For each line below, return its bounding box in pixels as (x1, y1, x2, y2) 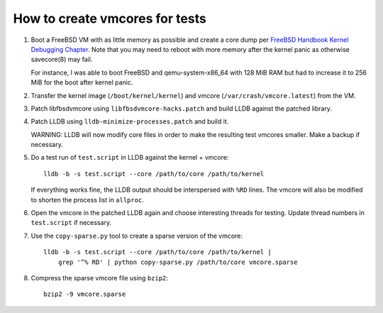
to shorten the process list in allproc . (30, 195, 145, 204)
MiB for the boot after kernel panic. (30, 78, 133, 87)
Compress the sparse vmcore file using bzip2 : (30, 273, 168, 282)
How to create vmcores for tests (13, 11, 207, 26)
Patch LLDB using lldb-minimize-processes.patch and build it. (30, 117, 229, 126)
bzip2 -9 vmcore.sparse (43, 290, 126, 298)
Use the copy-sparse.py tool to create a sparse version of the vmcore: (30, 231, 243, 240)
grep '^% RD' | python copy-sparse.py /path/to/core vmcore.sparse (57, 258, 298, 266)
